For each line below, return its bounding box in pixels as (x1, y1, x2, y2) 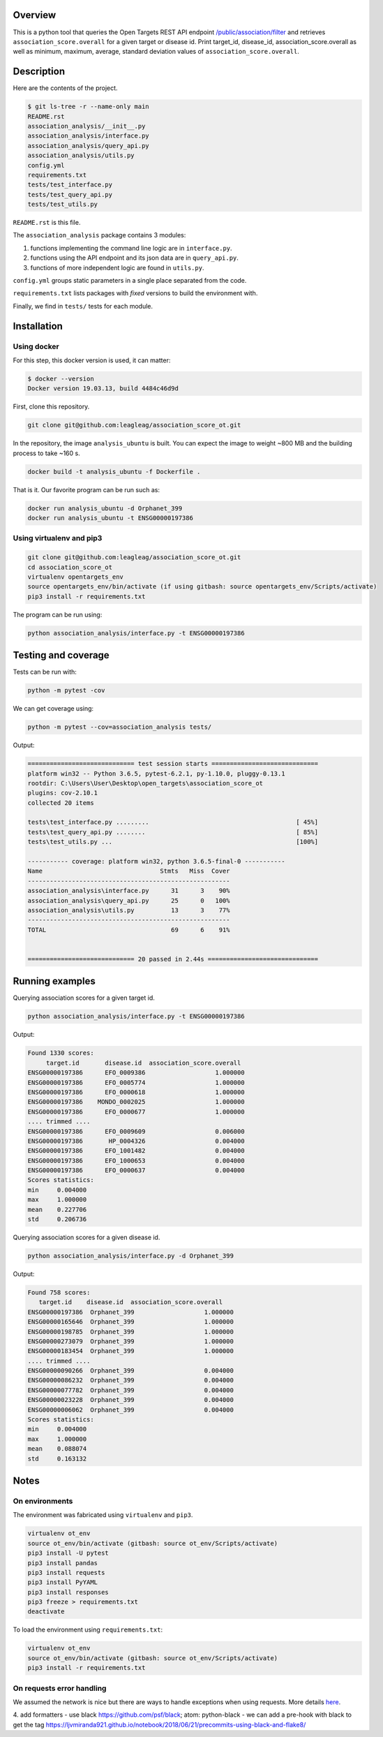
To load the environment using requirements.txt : (13, 1625, 163, 1634)
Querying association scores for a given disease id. (13, 1233, 160, 1242)
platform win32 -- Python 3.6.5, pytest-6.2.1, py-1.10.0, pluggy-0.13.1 (27, 769, 285, 778)
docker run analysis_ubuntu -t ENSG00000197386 (27, 514, 193, 522)
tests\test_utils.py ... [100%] (27, 838, 319, 846)
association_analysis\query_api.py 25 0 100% (27, 896, 230, 904)
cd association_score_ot (27, 563, 113, 571)
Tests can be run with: (13, 667, 77, 677)
